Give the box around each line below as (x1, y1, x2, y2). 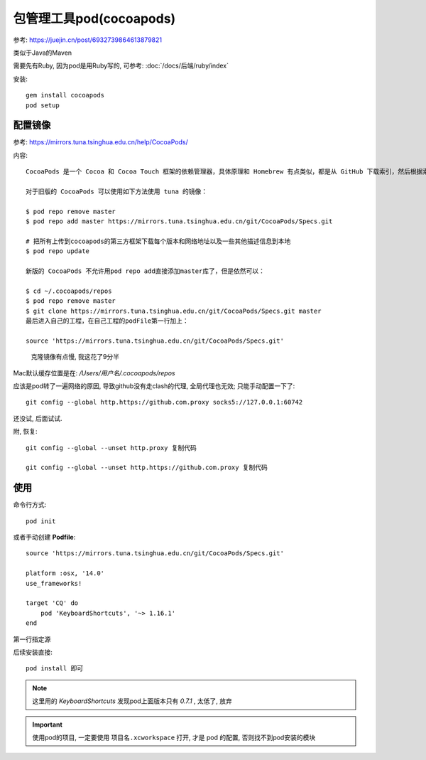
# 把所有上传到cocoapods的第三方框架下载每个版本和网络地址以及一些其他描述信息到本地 (26, 237, 291, 245)
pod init (26, 517, 56, 525)
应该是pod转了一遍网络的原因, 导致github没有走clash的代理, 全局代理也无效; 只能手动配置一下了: (13, 382, 295, 390)
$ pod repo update (26, 247, 90, 255)
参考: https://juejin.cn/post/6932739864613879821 (13, 36, 163, 44)
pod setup (26, 101, 60, 109)
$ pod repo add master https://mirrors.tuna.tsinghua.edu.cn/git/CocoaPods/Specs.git (26, 218, 333, 225)
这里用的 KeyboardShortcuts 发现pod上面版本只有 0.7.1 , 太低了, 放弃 (32, 697, 232, 705)
